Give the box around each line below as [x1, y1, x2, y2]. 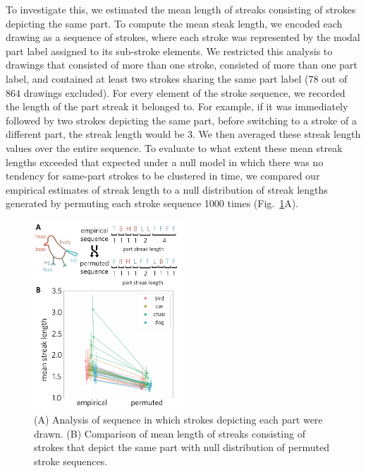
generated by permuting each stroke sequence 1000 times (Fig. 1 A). [6, 196, 299, 211]
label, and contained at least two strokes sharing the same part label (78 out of [6, 71, 348, 86]
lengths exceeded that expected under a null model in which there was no [6, 154, 324, 169]
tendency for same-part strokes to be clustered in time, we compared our [6, 168, 320, 183]
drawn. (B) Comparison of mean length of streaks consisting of [34, 426, 305, 440]
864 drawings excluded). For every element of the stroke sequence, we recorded [6, 85, 346, 100]
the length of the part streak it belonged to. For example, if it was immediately [6, 99, 348, 114]
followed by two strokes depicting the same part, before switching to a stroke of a [6, 112, 357, 127]
